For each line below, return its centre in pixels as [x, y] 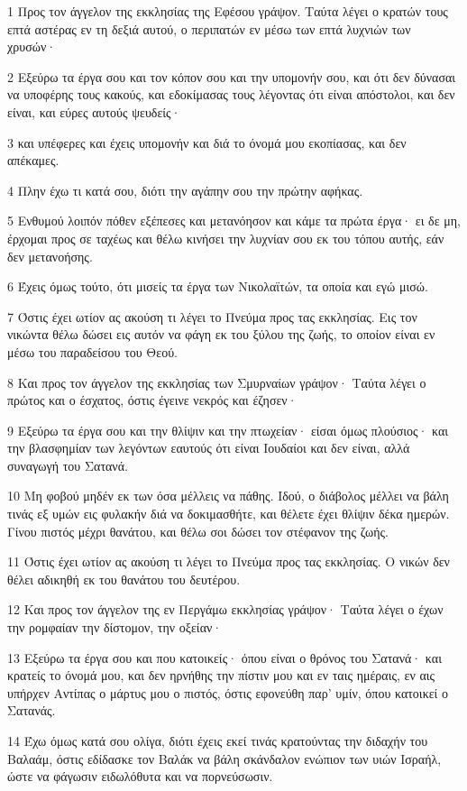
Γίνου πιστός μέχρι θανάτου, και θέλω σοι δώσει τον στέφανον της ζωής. [198, 531]
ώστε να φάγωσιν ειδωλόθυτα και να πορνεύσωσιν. [140, 776]
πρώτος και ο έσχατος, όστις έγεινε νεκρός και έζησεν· [152, 400]
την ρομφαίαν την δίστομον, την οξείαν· [115, 627]
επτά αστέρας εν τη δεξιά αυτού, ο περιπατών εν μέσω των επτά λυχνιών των [209, 28]
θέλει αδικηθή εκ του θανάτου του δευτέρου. [124, 579]
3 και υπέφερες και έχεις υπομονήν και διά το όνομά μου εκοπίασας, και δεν [207, 142]
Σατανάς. [32, 710]
